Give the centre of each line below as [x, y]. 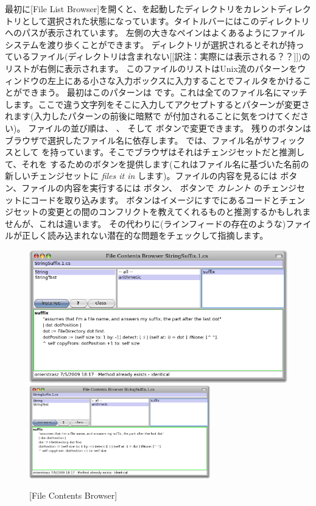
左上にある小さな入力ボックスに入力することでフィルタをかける [175, 80]
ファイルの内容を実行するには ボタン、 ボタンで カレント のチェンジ [159, 187]
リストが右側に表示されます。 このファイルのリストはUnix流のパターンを [151, 68]
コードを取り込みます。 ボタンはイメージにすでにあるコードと [155, 199]
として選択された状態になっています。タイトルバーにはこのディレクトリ [166, 20]
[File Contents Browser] [73, 495]
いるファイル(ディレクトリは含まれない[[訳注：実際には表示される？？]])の [162, 56]
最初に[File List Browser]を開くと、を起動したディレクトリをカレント [141, 9]
